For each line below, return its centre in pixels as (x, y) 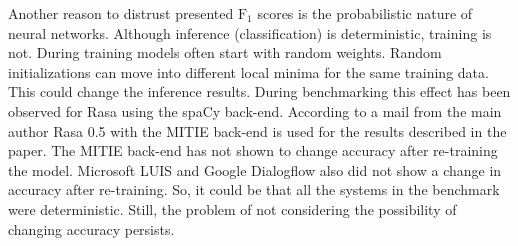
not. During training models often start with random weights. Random (225, 52)
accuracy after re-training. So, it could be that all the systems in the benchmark (254, 189)
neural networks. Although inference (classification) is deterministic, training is (250, 32)
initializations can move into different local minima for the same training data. (248, 71)
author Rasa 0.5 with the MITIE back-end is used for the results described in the (257, 130)
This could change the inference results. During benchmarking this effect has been (259, 91)
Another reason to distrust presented (121, 13)
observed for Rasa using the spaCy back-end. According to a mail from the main (255, 110)
